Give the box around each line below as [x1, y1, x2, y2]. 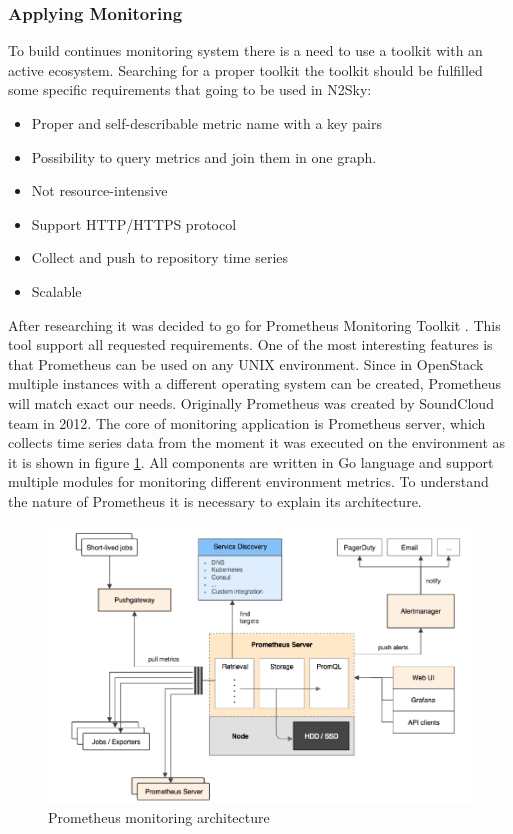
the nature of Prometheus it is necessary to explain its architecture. [8, 490, 422, 511]
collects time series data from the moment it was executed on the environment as [8, 432, 506, 453]
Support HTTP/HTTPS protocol [31, 213, 237, 234]
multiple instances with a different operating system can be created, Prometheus [8, 373, 502, 394]
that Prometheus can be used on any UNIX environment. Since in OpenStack [8, 353, 484, 374]
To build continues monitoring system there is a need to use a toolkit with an [8, 40, 483, 61]
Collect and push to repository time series [31, 247, 289, 268]
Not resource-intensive [31, 180, 168, 201]
